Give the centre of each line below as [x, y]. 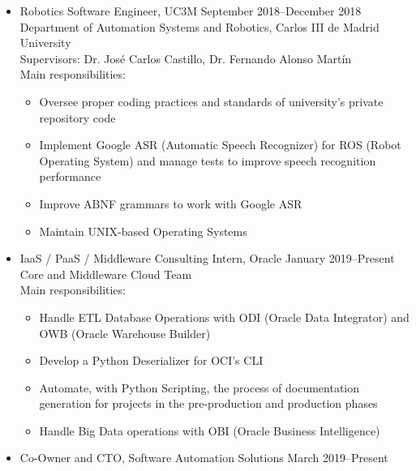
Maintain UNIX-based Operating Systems [143, 231]
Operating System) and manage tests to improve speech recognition [208, 160]
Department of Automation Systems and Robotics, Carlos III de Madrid [199, 26]
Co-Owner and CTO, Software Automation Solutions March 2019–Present [204, 458]
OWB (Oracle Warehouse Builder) [125, 333]
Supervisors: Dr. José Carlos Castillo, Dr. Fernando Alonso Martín [186, 58]
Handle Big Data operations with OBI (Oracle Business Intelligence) [210, 430]
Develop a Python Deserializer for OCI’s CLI [151, 360]
